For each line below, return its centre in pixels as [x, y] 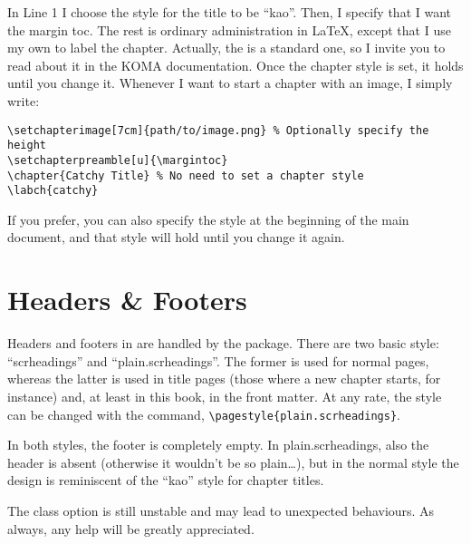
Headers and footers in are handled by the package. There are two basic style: [223, 343]
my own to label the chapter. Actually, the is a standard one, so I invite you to [226, 48]
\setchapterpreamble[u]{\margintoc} [118, 160]
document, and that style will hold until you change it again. [176, 237]
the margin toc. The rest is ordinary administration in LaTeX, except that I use [229, 29]
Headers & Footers [127, 300]
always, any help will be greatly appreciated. [131, 528]
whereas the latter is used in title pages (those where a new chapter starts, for [224, 379]
